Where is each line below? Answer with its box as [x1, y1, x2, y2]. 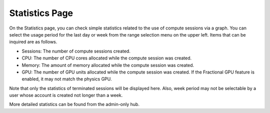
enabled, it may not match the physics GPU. [21, 76, 112, 82]
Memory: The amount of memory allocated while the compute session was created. [21, 62, 194, 68]
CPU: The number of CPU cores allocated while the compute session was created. [21, 55, 192, 61]
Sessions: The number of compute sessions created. [21, 48, 131, 54]
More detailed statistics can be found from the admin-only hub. [9, 101, 140, 107]
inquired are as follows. [9, 39, 57, 45]
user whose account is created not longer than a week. [9, 92, 123, 98]
